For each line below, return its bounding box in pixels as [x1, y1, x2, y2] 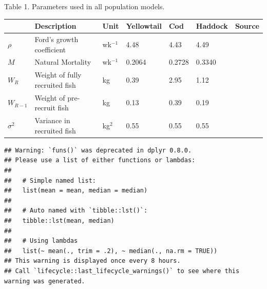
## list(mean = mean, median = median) [4, 187, 148, 195]
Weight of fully [34, 69, 82, 80]
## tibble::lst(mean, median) [4, 217, 115, 224]
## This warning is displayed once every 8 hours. [4, 257, 181, 265]
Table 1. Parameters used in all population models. [4, 1, 165, 11]
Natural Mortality [34, 56, 91, 67]
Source [235, 21, 259, 31]
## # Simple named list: [4, 177, 96, 184]
